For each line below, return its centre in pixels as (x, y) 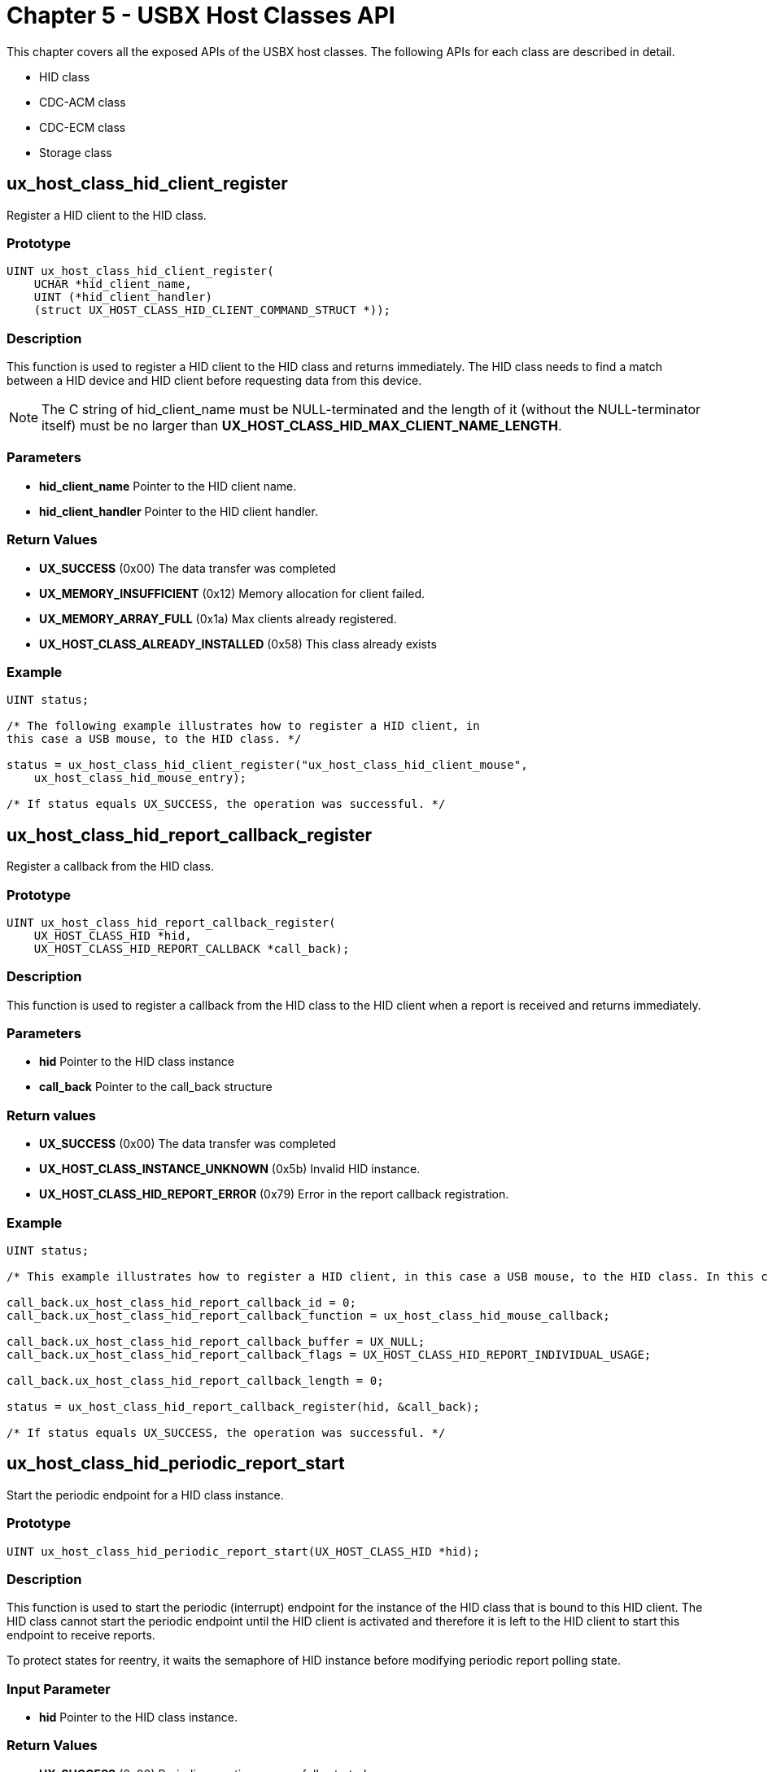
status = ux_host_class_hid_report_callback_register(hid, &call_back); (243, 1406)
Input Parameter (59, 1689)
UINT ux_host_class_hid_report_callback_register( (171, 922)
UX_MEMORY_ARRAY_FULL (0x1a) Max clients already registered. (218, 618)
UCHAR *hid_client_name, (113, 284)
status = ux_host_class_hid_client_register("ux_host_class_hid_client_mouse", (267, 765)
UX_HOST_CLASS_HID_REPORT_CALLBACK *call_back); (192, 948)
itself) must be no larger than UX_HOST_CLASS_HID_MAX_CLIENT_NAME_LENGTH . (302, 426)
